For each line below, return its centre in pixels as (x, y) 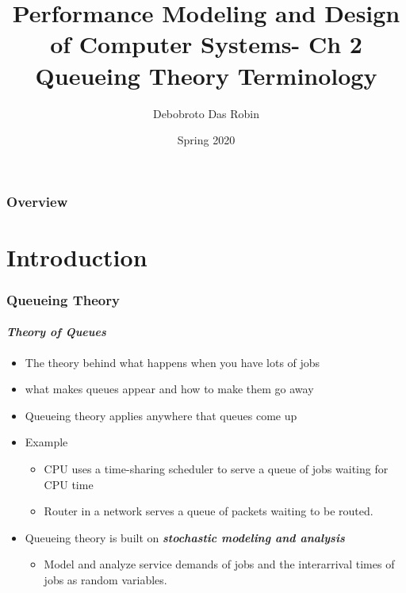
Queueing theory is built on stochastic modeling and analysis (185, 537)
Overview (37, 201)
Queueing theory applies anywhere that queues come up (161, 415)
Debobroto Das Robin (206, 113)
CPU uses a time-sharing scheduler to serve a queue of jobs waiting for (216, 469)
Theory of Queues (56, 332)
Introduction (77, 256)
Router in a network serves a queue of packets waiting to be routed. (209, 511)
